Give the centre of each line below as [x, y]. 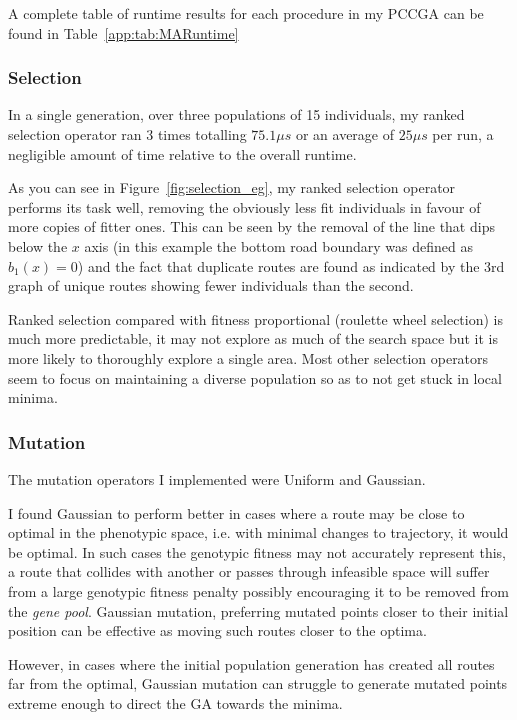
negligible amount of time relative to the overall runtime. [182, 153]
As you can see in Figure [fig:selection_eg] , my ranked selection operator [232, 187]
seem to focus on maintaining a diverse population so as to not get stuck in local [255, 377]
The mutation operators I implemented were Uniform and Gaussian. [217, 478]
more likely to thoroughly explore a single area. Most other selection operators [248, 357]
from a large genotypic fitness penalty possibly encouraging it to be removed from [259, 590]
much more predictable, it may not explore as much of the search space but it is [253, 338]
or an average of [344, 134]
